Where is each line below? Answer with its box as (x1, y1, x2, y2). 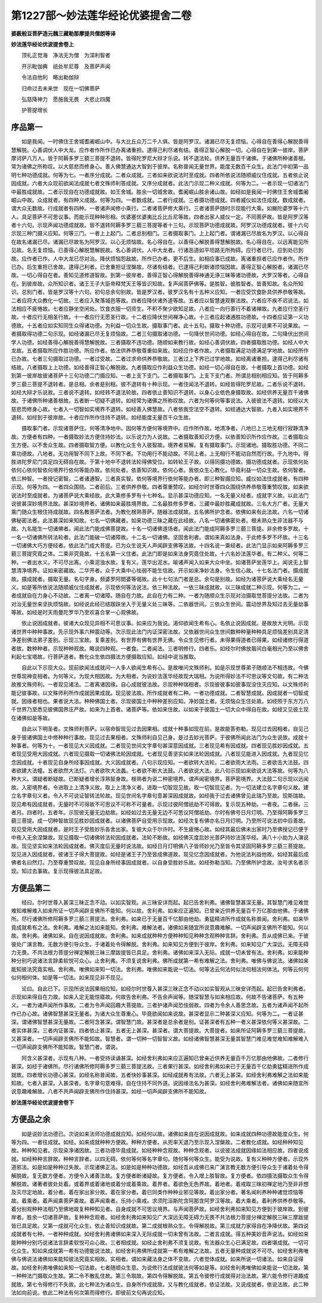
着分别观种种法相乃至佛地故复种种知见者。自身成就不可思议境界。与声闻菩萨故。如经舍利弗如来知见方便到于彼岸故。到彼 (11, 1206, 309, 1213)
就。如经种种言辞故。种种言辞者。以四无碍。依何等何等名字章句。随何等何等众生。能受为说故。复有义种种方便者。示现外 (11, 1155, 309, 1162)
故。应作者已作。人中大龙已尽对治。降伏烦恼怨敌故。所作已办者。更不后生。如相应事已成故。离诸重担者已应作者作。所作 (11, 255, 309, 262)
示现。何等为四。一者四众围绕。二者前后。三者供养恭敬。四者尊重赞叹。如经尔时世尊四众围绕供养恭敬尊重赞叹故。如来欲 (11, 483, 309, 490)
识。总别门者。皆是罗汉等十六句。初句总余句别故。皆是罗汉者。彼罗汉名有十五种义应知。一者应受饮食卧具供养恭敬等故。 (11, 289, 309, 296)
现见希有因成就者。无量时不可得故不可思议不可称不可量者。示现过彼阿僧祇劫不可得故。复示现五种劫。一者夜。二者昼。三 (11, 801, 309, 808)
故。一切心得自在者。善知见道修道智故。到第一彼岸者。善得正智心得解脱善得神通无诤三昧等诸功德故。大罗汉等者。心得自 (11, 272, 309, 279)
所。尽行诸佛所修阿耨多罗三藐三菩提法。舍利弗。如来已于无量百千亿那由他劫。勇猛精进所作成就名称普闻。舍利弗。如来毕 (11, 915, 309, 922)
